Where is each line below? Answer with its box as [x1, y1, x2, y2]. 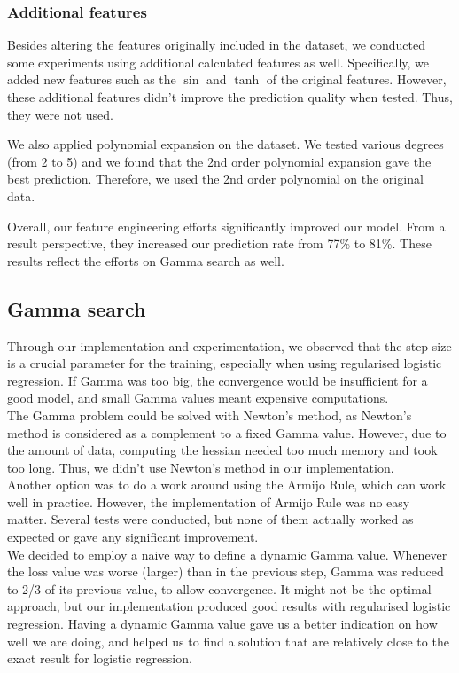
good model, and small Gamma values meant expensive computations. [7, 388, 389, 407]
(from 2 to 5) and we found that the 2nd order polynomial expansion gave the [7, 152, 432, 170]
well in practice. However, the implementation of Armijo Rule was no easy [7, 492, 410, 511]
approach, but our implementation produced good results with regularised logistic [7, 597, 451, 615]
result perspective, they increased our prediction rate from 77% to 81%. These [7, 234, 432, 253]
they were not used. [7, 105, 113, 123]
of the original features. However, [266, 70, 447, 89]
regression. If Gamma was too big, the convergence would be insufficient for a [7, 371, 428, 389]
